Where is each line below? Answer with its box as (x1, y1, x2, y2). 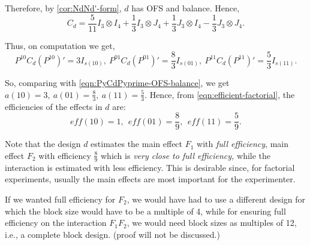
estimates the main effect (91, 137, 183, 150)
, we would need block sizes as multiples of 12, (127, 216, 297, 229)
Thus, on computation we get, (5, 39, 115, 51)
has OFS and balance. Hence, (131, 2, 240, 14)
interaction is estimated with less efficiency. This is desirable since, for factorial (5, 161, 295, 173)
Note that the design (5, 137, 81, 150)
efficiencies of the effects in (5, 100, 103, 112)
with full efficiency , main (197, 137, 288, 150)
